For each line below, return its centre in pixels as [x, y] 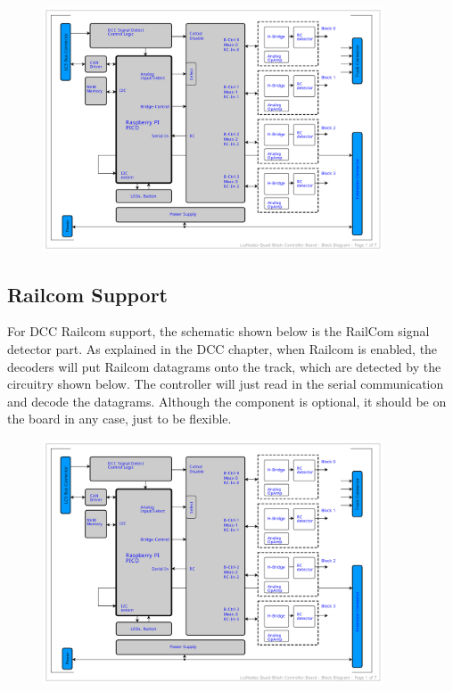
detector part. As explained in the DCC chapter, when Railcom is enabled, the [222, 348]
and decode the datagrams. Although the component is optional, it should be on [227, 401]
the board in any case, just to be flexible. [119, 419]
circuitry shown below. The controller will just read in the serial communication [226, 384]
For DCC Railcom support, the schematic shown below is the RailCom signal [218, 331]
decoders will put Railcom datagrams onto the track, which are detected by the [224, 366]
